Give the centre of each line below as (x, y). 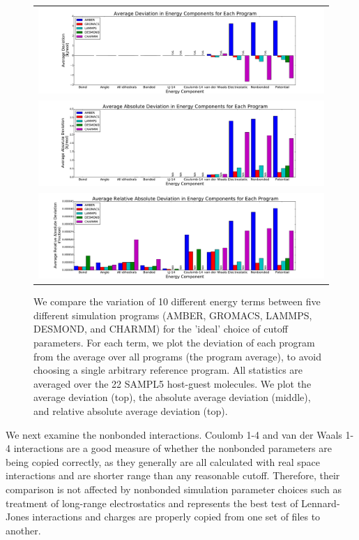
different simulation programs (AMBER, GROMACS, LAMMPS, (173, 315)
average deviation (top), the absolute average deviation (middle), (172, 397)
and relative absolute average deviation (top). (131, 411)
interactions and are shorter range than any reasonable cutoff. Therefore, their (173, 475)
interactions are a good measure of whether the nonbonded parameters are (173, 448)
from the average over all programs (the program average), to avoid (177, 356)
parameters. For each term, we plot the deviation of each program (174, 343)
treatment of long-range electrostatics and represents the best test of (152, 503)
